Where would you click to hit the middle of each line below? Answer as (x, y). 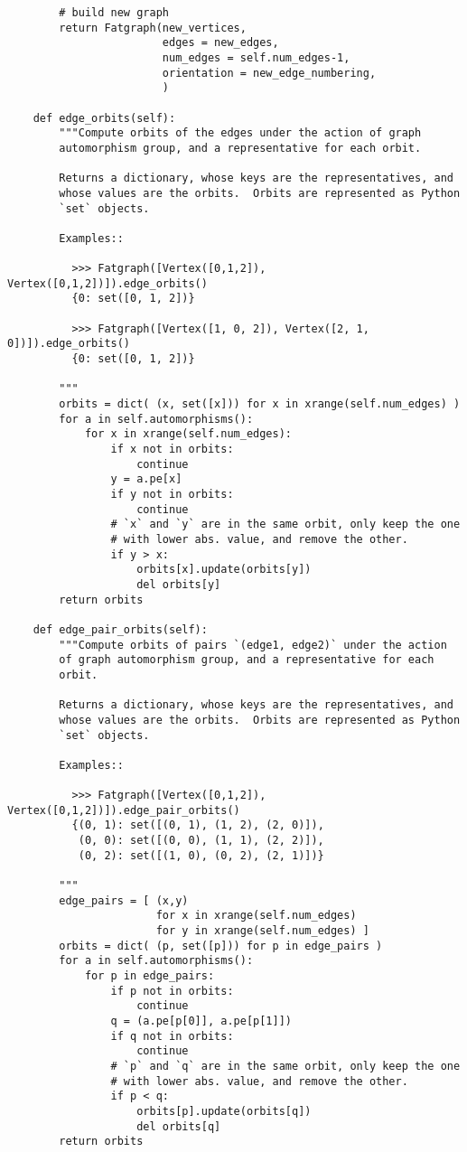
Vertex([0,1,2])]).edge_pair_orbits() (124, 810)
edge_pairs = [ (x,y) (124, 900)
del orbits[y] (179, 584)
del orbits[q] (179, 1126)
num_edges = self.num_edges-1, (256, 57)
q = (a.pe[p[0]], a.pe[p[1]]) (201, 1021)
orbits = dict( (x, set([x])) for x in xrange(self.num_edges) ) (260, 404)
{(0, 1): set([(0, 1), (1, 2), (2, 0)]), (198, 825)
